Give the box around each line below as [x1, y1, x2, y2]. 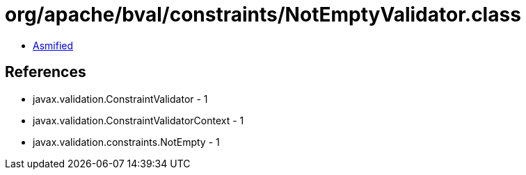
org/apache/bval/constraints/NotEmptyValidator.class [5, 3, 521, 26]
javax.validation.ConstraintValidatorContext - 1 [33, 114, 244, 126]
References [5, 63, 86, 81]
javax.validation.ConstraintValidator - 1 [33, 92, 208, 105]
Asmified [33, 39, 74, 51]
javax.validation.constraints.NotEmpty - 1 [33, 135, 220, 148]
